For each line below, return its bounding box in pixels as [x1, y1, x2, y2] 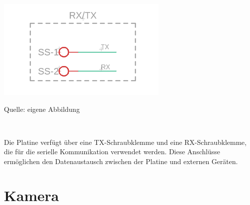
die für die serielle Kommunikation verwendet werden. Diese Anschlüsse [4, 146, 220, 157]
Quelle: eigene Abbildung [4, 103, 80, 114]
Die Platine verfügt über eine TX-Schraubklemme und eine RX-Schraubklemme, [4, 137, 247, 147]
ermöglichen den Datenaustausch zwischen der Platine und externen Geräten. [4, 156, 238, 166]
